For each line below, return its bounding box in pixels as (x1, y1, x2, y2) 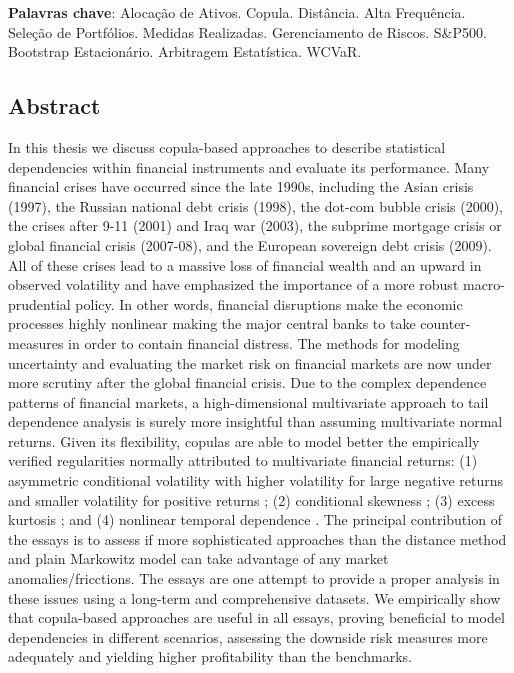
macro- (462, 274, 506, 295)
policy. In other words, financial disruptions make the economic (75, 293, 463, 314)
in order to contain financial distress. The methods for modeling (68, 332, 460, 353)
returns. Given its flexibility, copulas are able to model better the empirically (8, 430, 480, 451)
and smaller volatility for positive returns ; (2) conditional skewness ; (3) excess (8, 489, 495, 510)
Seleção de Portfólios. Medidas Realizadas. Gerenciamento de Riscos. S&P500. (8, 21, 487, 42)
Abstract (8, 90, 101, 121)
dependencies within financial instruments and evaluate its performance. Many (8, 156, 490, 177)
